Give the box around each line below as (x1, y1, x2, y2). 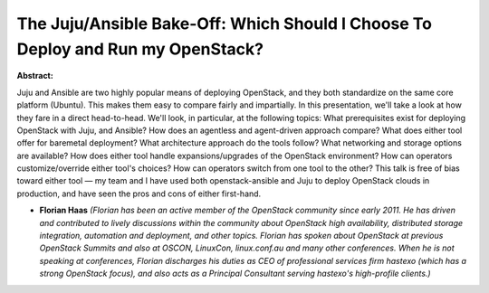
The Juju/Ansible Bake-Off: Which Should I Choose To (16, 14, 432, 33)
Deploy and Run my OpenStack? (16, 39, 264, 59)
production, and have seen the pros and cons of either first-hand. (16, 188, 262, 199)
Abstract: (16, 71, 53, 81)
